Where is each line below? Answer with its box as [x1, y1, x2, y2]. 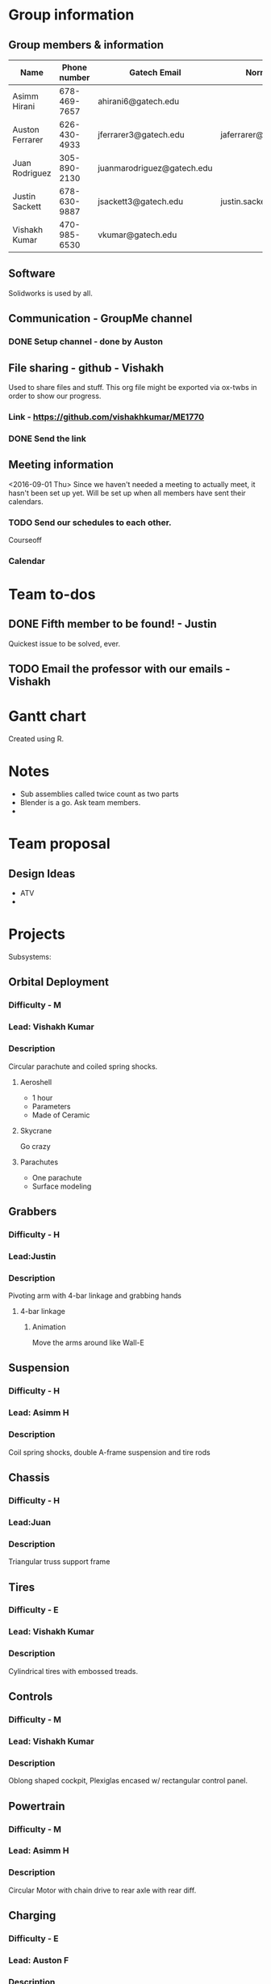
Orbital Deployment [8, 975, 109, 989]
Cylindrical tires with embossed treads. [8, 1666, 139, 1676]
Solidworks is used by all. [8, 288, 93, 298]
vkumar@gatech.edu [98, 229, 177, 240]
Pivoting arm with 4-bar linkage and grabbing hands [8, 1291, 181, 1300]
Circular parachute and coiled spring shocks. [8, 1062, 158, 1071]
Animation [31, 1322, 66, 1332]
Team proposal [8, 835, 110, 853]
